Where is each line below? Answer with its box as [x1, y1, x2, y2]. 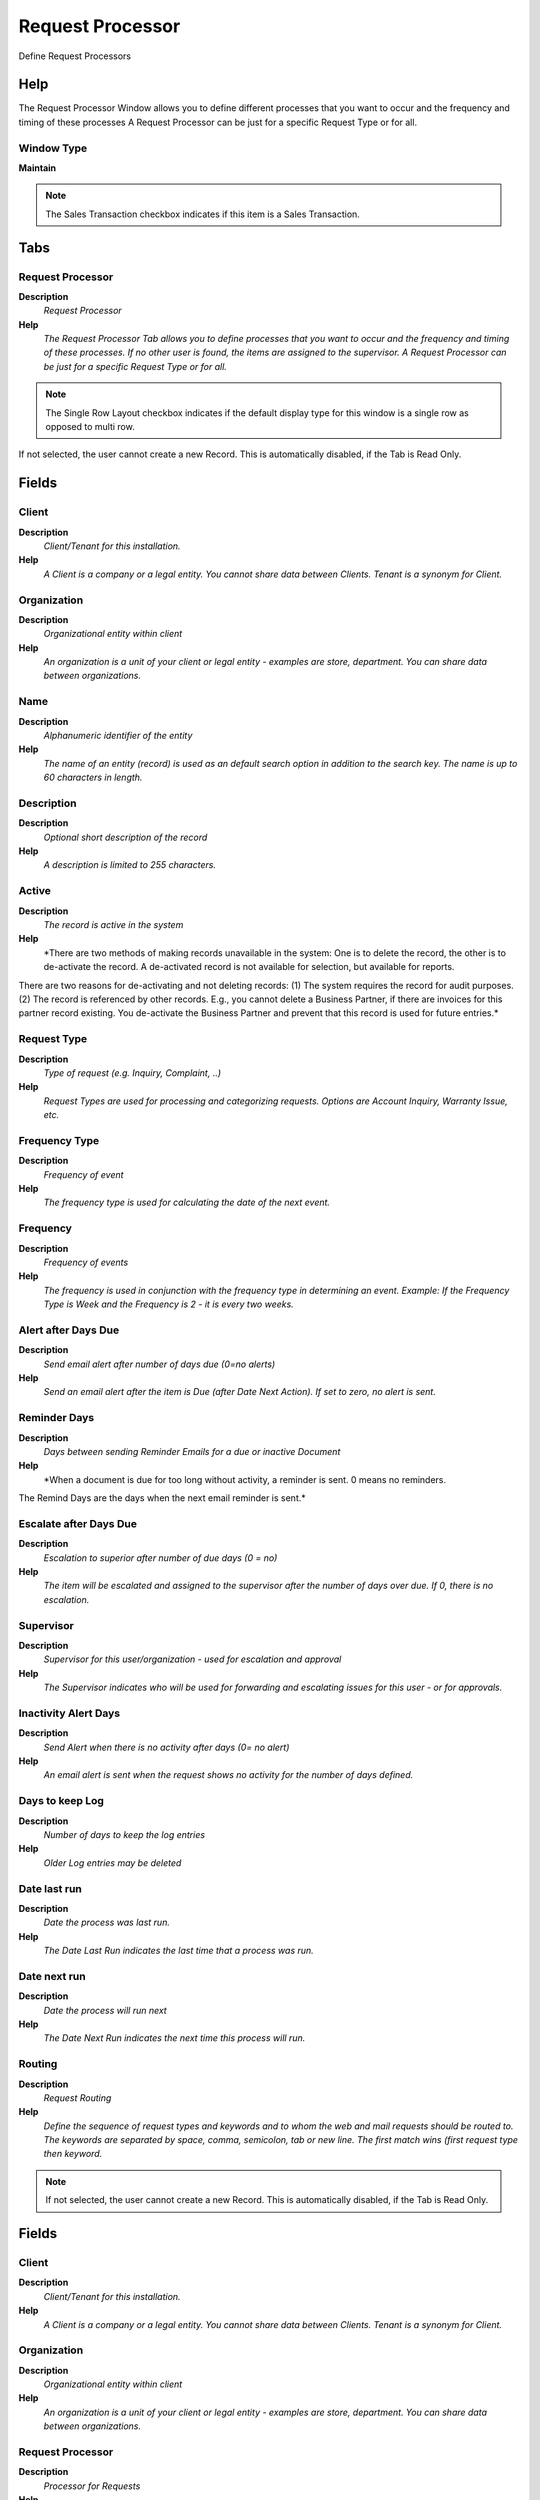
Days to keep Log [18, 1794, 105, 1808]
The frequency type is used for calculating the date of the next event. [43, 1196, 330, 1209]
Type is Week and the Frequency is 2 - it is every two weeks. [43, 1298, 294, 1310]
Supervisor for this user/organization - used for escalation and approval [43, 1653, 342, 1665]
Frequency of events [43, 1256, 129, 1268]
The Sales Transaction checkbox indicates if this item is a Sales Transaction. [45, 208, 360, 220]
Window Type [18, 141, 88, 155]
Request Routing [43, 2091, 112, 2104]
